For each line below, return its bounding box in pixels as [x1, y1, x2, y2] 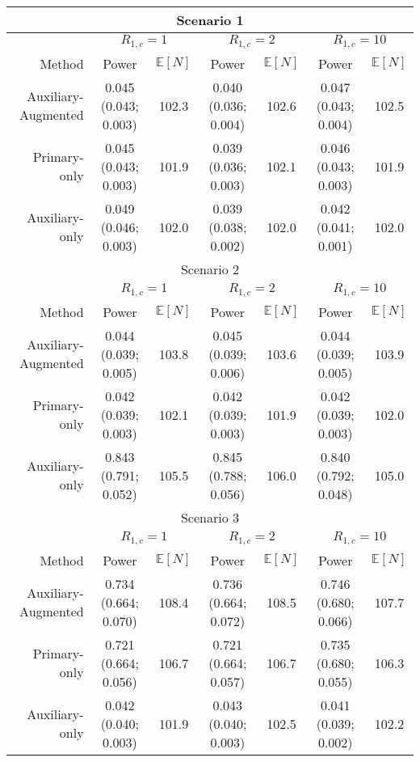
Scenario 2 [180, 259, 240, 278]
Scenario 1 [176, 11, 244, 29]
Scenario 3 [180, 507, 240, 527]
